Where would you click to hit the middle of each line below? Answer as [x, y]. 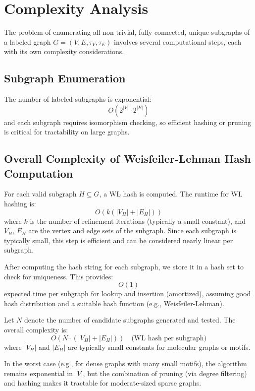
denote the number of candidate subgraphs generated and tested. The [130, 320]
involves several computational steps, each [178, 41]
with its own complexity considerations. [64, 51]
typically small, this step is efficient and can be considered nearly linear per [119, 240]
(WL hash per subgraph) [169, 338]
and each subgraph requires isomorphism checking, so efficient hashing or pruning [128, 122]
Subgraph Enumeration [65, 78]
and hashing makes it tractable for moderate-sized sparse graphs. [103, 383]
